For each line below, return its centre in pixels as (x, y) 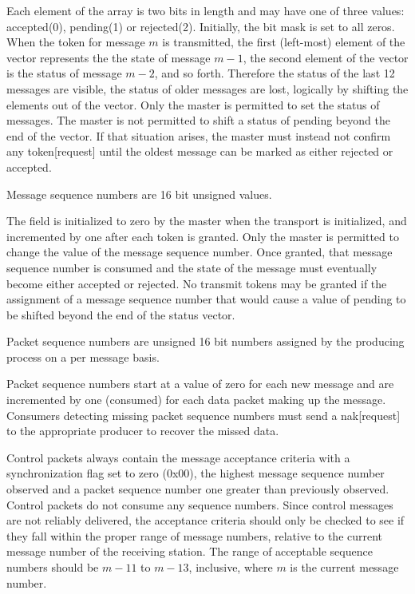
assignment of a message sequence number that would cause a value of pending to (206, 299)
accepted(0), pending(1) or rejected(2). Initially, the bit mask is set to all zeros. (201, 26)
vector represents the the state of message (109, 57)
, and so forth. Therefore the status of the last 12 (275, 73)
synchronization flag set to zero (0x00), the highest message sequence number (196, 473)
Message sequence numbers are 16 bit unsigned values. (139, 194)
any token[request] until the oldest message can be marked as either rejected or (200, 151)
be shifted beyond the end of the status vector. (121, 314)
